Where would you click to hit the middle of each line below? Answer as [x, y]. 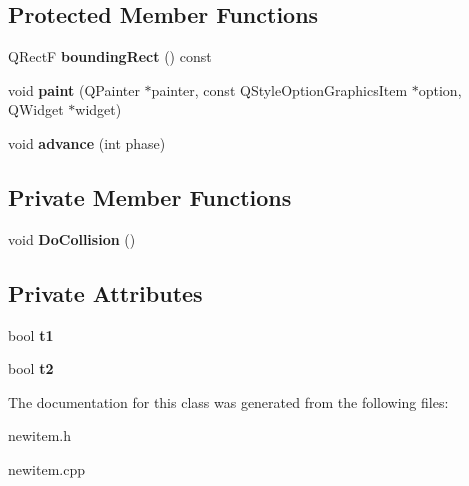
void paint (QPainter [74, 89]
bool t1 [31, 334]
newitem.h [39, 435]
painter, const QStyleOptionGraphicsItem [279, 89]
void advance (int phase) [87, 142]
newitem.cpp [46, 468]
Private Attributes [105, 292]
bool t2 [31, 368]
